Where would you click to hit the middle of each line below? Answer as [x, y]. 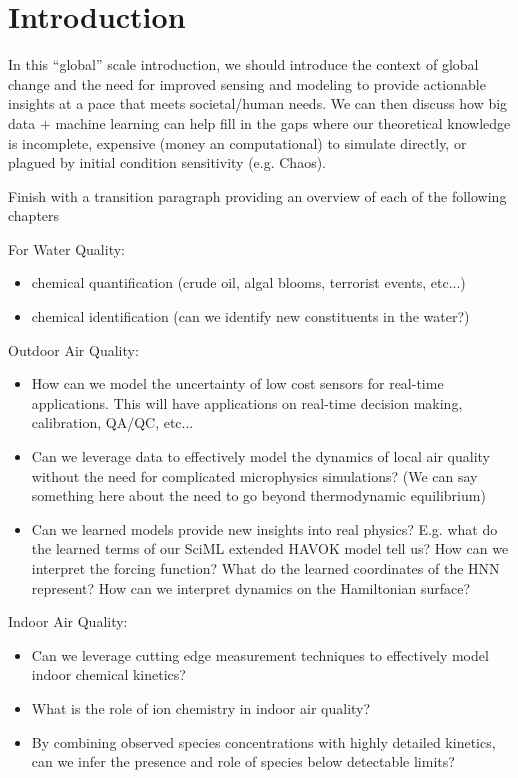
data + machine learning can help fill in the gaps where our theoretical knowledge [259, 122]
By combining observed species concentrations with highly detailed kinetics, [263, 741]
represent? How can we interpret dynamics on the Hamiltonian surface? [251, 587]
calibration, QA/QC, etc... [112, 422]
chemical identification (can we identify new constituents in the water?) [250, 316]
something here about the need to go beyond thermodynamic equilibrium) [258, 495]
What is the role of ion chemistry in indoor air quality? [201, 707]
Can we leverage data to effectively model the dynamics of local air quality [261, 456]
